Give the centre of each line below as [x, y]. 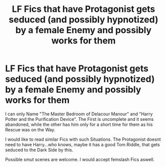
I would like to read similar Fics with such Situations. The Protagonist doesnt [83, 139]
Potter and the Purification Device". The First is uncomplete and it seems [80, 119]
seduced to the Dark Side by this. [39, 150]
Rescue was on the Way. [30, 129]
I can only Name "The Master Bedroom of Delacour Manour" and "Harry [79, 114]
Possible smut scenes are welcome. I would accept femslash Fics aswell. [80, 159]
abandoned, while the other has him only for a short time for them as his [79, 124]
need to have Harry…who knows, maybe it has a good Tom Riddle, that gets [83, 144]
